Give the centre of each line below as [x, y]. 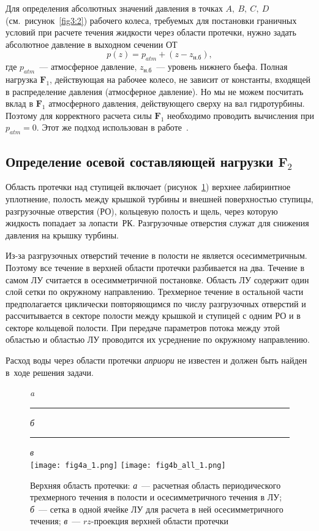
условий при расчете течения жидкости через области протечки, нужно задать [151, 32]
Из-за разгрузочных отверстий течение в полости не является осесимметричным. [156, 255]
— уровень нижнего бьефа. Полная [222, 67]
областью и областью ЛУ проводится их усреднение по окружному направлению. [158, 339]
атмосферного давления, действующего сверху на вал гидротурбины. [177, 103]
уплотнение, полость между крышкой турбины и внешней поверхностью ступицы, [159, 198]
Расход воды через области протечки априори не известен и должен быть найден [156, 360]
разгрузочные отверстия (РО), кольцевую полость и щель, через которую [142, 211]
